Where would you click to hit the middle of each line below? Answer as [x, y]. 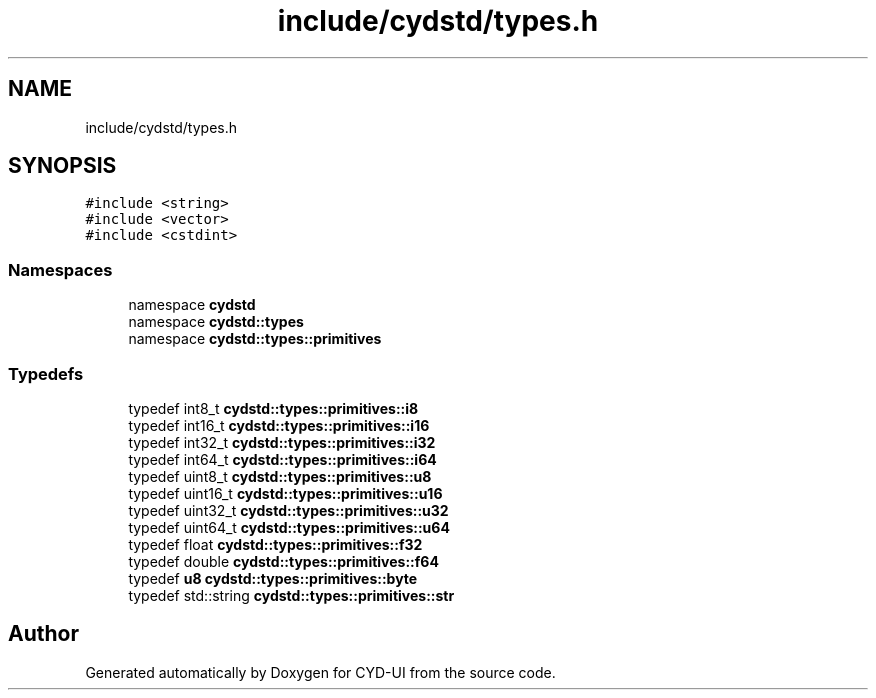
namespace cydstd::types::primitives [255, 339]
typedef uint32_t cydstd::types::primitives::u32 [288, 510]
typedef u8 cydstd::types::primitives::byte [273, 578]
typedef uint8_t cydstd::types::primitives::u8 [280, 476]
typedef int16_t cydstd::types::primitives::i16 [279, 425]
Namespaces [60, 269]
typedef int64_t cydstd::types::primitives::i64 [282, 459]
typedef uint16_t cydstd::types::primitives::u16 [285, 493]
